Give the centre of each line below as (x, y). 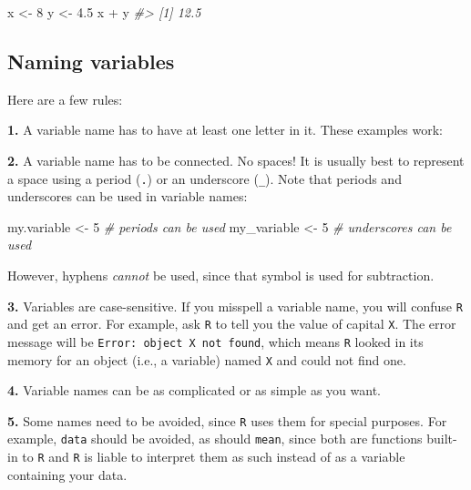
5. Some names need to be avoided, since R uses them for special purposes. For (227, 420)
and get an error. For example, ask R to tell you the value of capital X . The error (232, 324)
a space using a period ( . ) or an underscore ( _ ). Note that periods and (205, 178)
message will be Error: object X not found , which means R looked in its (215, 341)
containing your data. (67, 474)
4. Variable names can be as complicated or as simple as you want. (194, 390)
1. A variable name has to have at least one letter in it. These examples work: (225, 130)
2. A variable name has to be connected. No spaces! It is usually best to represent (236, 160)
